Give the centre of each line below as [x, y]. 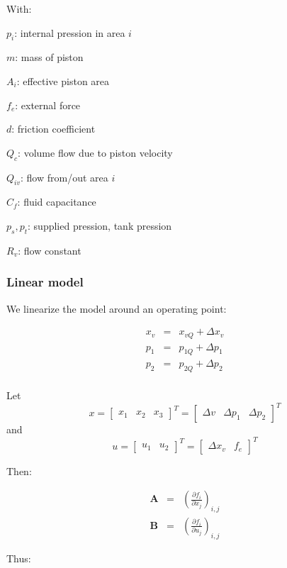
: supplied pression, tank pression [100, 225]
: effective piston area [63, 80]
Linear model [45, 282]
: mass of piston [49, 57]
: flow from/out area [64, 177]
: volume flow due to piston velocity [95, 152]
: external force [48, 105]
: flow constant [50, 250]
